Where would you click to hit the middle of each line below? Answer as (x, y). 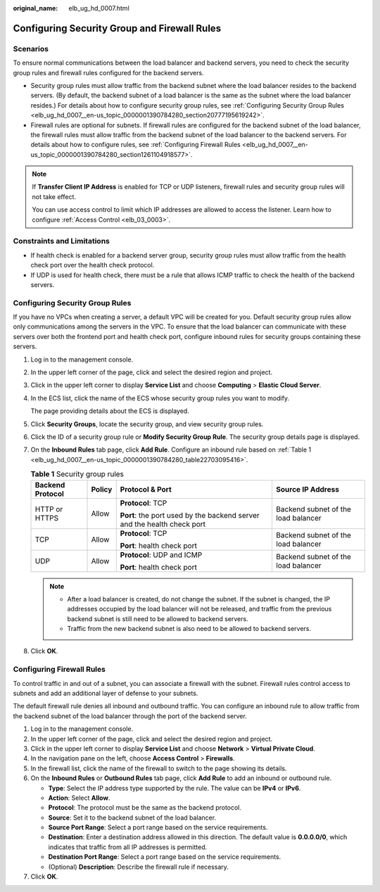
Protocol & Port (146, 489)
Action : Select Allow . (79, 798)
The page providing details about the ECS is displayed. (110, 411)
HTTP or (49, 509)
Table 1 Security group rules (77, 474)
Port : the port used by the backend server (190, 515)
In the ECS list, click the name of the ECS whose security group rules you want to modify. (160, 398)
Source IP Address (307, 489)
